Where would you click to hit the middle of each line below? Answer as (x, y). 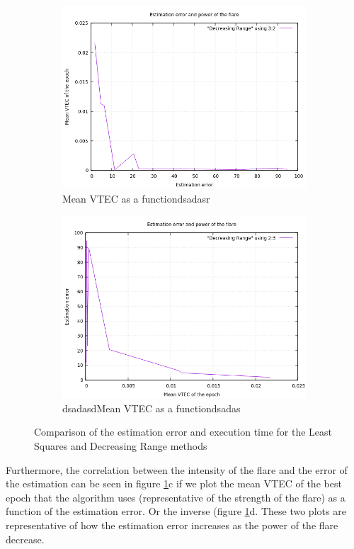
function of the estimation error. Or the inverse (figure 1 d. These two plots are (176, 511)
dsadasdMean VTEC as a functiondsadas (152, 408)
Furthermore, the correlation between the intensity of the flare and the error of (177, 469)
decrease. (25, 539)
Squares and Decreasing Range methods (121, 445)
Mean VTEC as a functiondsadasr (136, 198)
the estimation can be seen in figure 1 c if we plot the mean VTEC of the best (174, 483)
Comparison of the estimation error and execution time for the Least (183, 432)
